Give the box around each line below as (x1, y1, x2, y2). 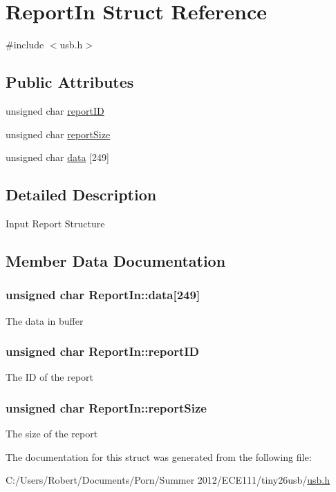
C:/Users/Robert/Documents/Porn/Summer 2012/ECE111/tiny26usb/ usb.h (6, 473, 330, 487)
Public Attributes (6, 71, 134, 93)
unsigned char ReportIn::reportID (6, 343, 199, 360)
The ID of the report (6, 370, 94, 384)
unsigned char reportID (6, 103, 104, 117)
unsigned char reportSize (6, 126, 111, 141)
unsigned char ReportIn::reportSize (6, 399, 207, 416)
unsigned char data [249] (6, 150, 109, 164)
